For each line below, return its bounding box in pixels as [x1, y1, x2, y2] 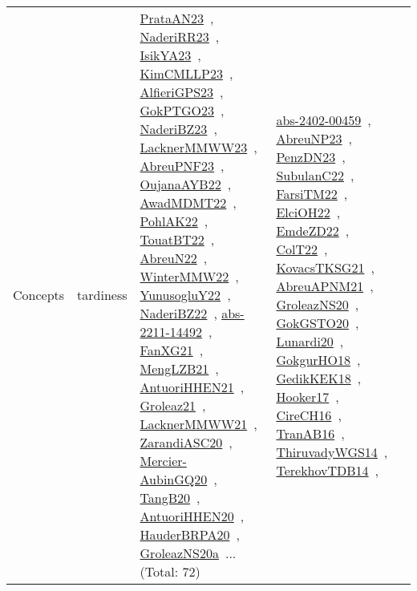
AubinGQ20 [140, 470, 208, 488]
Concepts [13, 285, 65, 304]
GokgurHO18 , [276, 350, 361, 369]
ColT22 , [276, 239, 328, 258]
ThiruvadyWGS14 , [276, 442, 388, 461]
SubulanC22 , [276, 165, 354, 184]
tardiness [77, 285, 128, 304]
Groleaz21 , [140, 396, 206, 415]
